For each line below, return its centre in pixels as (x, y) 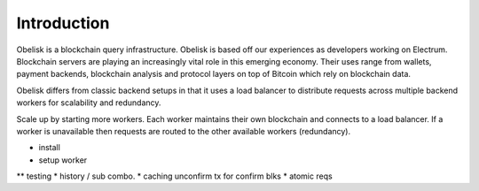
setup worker (63, 160)
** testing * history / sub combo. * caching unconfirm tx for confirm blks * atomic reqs (174, 176)
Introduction (63, 23)
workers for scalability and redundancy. (89, 103)
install (50, 148)
